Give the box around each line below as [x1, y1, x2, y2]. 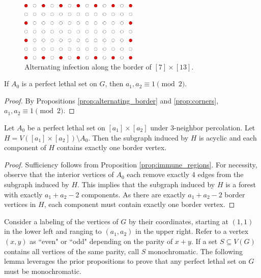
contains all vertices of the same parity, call [4, 246, 139, 256]
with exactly [4, 189, 43, 199]
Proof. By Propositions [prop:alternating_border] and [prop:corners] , [4, 95, 219, 106]
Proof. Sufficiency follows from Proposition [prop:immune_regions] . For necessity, [4, 159, 257, 169]
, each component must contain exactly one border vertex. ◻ [44, 199, 235, 210]
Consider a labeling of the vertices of [4, 216, 119, 226]
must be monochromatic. [4, 265, 81, 276]
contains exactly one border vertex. [56, 142, 167, 153]
